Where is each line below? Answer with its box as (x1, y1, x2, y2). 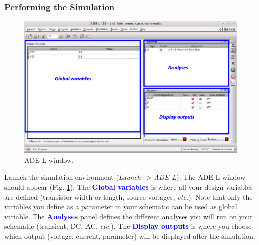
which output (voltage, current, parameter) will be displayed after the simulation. (4, 230, 255, 241)
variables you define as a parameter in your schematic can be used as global (4, 201, 237, 212)
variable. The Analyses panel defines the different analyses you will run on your (4, 211, 253, 221)
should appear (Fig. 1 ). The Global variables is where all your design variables (4, 181, 253, 192)
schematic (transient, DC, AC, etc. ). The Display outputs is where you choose (4, 221, 252, 231)
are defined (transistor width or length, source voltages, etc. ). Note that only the (4, 191, 253, 202)
